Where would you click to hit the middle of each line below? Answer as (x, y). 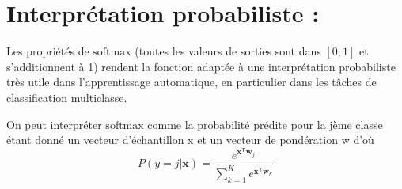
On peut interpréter (54, 124)
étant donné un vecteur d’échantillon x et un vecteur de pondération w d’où (190, 140)
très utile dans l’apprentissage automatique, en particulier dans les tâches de (192, 82)
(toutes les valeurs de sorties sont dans (228, 51)
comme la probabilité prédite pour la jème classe (265, 124)
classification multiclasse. (67, 97)
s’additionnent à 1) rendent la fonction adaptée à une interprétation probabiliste (201, 66)
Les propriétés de (48, 51)
